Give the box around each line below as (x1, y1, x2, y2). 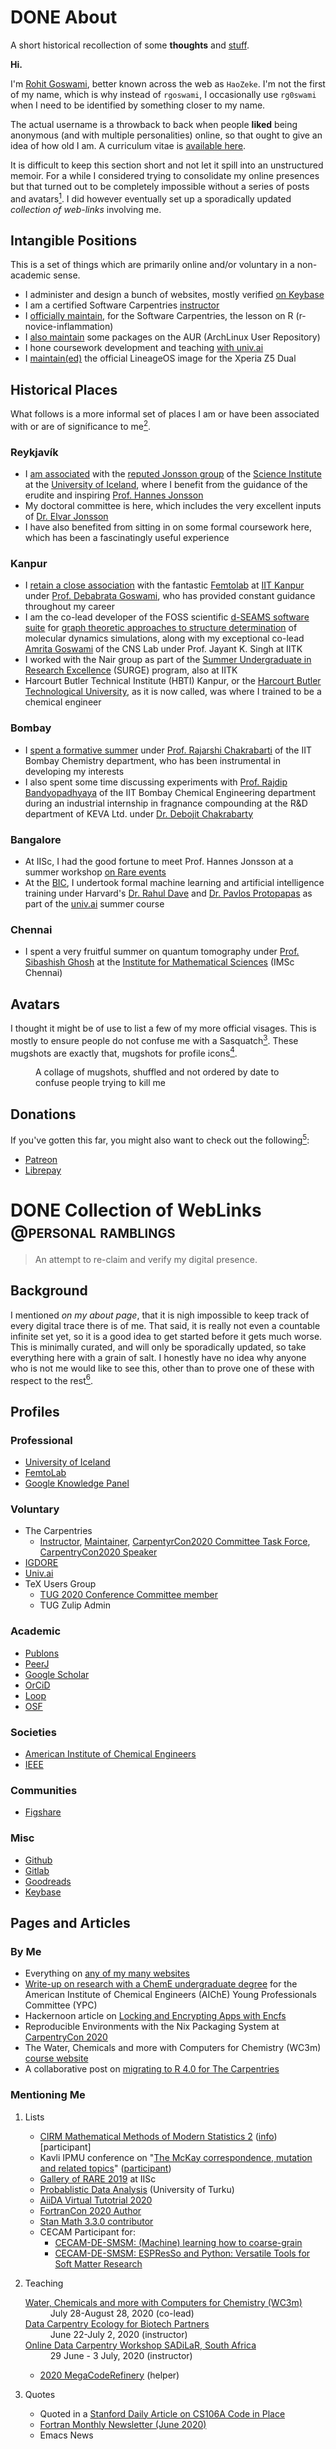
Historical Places (10, 381, 118, 398)
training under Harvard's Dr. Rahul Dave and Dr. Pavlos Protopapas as (24, 887, 313, 900)
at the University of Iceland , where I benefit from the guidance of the (24, 479, 308, 491)
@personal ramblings (10, 1221, 176, 1243)
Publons (24, 1647, 60, 1659)
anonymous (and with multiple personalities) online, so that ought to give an (10, 129, 323, 141)
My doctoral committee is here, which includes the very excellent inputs (24, 500, 322, 512)
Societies (10, 1725, 57, 1739)
